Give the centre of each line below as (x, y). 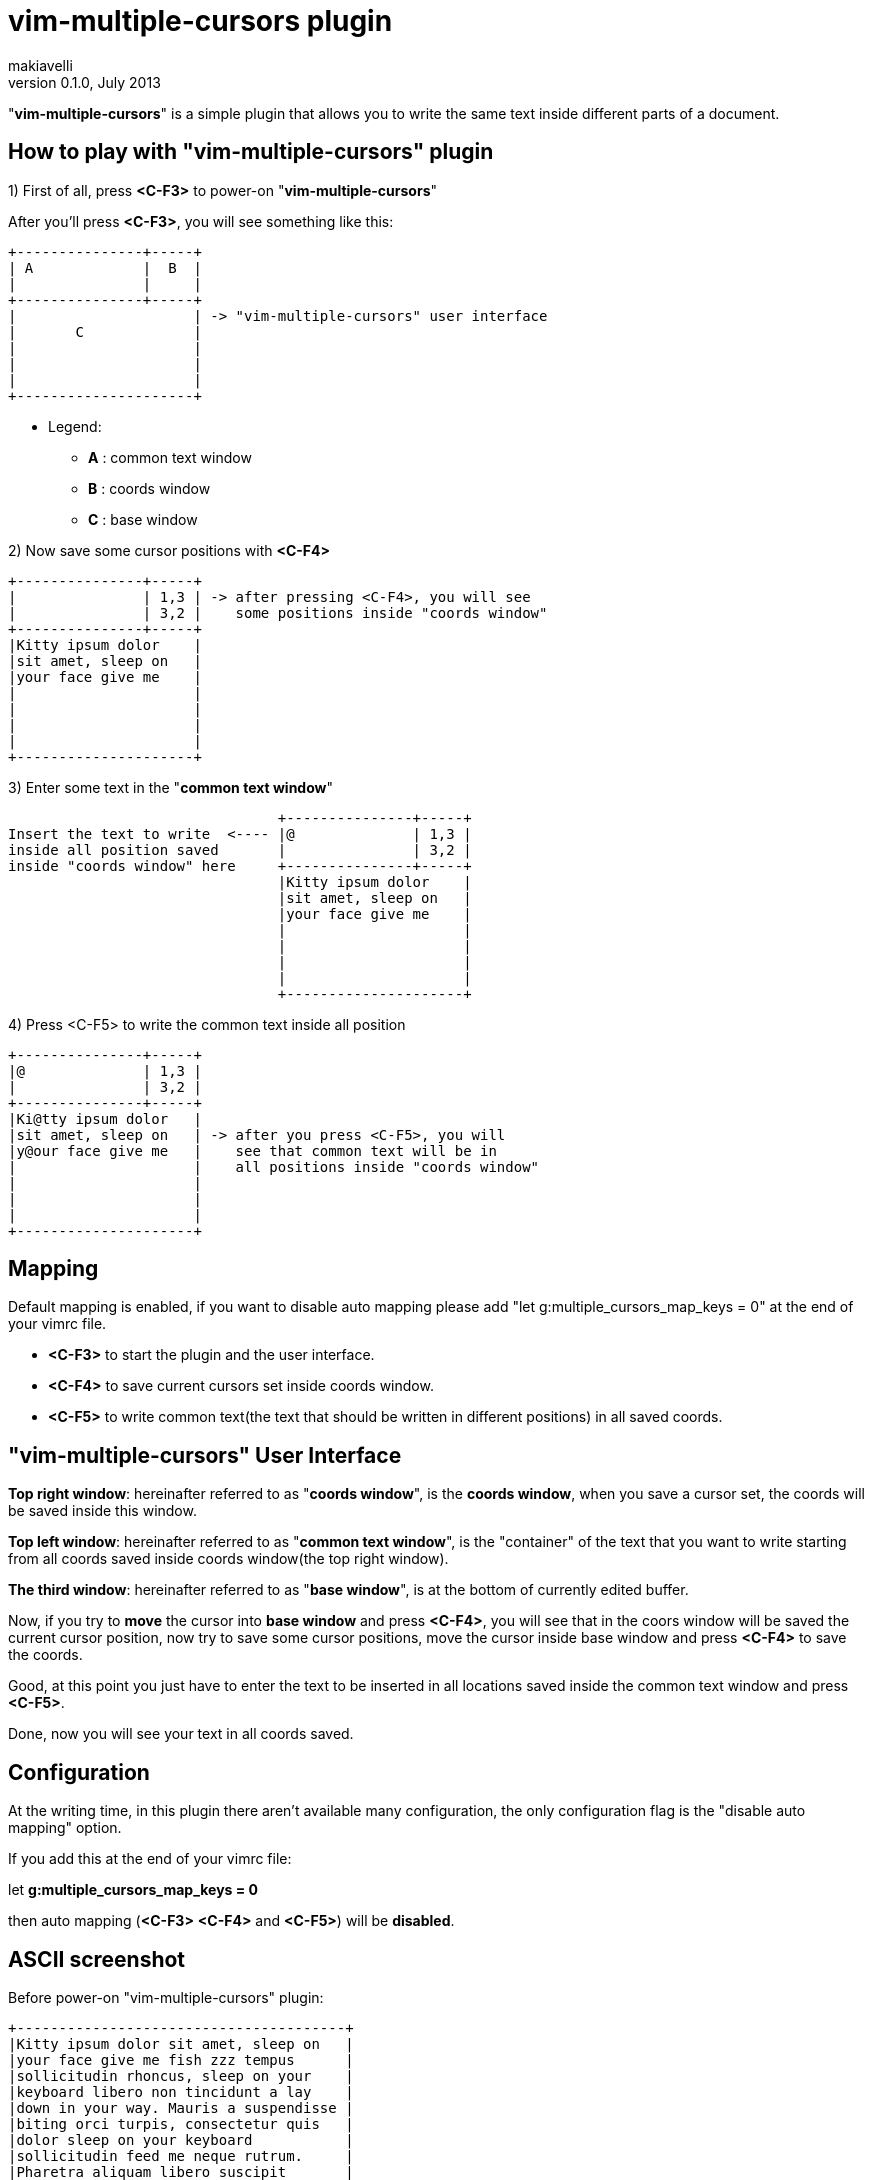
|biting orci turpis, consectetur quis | (181, 2123)
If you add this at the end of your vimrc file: (150, 1859)
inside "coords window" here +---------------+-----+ (240, 865)
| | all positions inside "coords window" (274, 1166)
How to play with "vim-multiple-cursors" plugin (251, 152)
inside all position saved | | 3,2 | (240, 849)
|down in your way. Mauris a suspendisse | (181, 2107)
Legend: (75, 426)
